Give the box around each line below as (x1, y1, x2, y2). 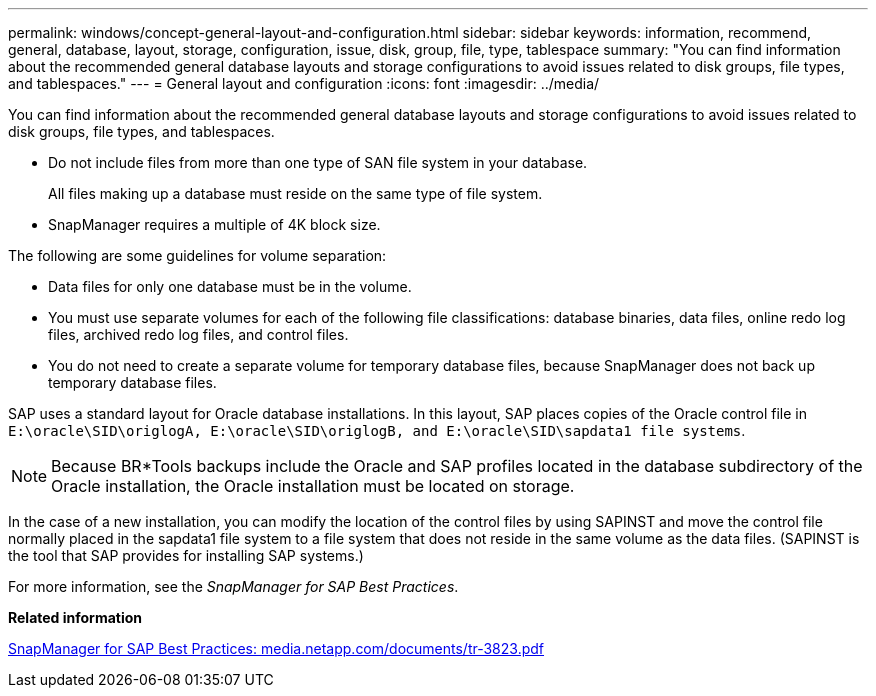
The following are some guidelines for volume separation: (8, 247, 387, 264)
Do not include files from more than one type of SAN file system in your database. (48, 154, 588, 171)
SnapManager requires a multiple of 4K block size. (48, 216, 381, 233)
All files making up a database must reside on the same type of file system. (48, 185, 543, 202)
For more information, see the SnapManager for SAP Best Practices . (8, 578, 459, 595)
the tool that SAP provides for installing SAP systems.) (8, 547, 364, 564)
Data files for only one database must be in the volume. (48, 278, 412, 295)
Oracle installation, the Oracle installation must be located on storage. (51, 476, 575, 496)
